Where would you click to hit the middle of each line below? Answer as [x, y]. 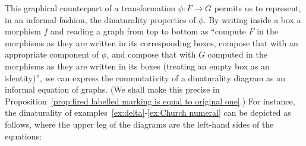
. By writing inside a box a [252, 19]
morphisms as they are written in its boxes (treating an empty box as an [137, 66]
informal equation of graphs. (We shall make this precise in [112, 89]
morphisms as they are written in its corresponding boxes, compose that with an [152, 42]
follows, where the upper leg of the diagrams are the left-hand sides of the [139, 124]
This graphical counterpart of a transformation [90, 8]
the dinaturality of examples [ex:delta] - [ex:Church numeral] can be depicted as [148, 112]
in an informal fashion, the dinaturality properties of [100, 19]
